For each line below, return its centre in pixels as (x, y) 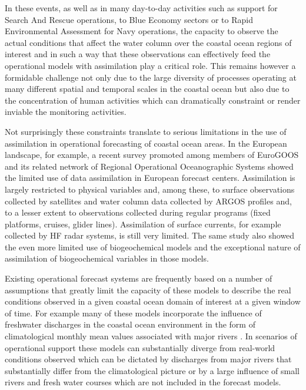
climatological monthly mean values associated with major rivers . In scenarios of (151, 336)
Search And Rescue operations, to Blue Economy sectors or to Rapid (129, 19)
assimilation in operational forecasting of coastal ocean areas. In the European (146, 143)
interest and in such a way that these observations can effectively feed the (138, 54)
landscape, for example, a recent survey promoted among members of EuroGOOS (152, 155)
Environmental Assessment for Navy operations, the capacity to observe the (142, 31)
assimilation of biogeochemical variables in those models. (107, 258)
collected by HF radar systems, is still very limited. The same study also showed (150, 235)
